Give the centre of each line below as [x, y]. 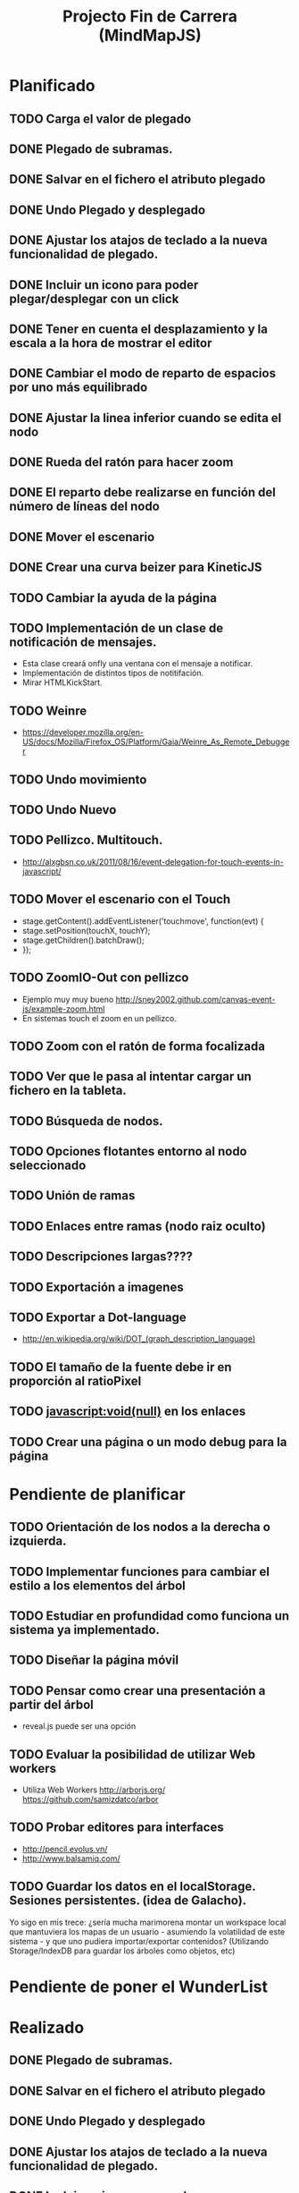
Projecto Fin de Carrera [150, 17]
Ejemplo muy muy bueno [68, 999]
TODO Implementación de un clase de [116, 628]
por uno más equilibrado [79, 388]
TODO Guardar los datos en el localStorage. [133, 1887]
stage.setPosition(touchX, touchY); [86, 930]
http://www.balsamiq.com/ [71, 1859]
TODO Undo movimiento [78, 779]
